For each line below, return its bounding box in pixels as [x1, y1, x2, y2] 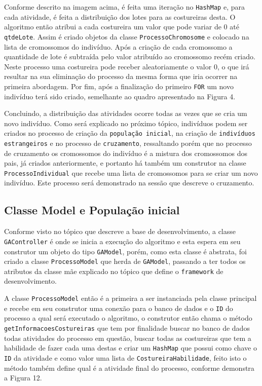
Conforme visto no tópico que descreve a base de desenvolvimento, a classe [4, 226, 236, 237]
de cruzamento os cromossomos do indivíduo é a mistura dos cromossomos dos [4, 147, 247, 158]
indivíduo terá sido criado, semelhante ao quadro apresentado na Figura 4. [4, 91, 236, 101]
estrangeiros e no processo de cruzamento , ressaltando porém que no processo [4, 137, 252, 148]
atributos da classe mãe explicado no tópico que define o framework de [4, 265, 223, 276]
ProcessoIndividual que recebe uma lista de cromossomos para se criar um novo [4, 167, 258, 178]
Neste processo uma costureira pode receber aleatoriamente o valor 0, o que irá [4, 61, 249, 71]
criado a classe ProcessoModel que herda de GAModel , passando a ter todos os [4, 256, 246, 266]
